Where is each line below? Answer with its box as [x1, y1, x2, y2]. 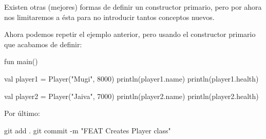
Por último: [4, 108, 40, 118]
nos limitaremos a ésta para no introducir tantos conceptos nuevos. [4, 11, 215, 22]
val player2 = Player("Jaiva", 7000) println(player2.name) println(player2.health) [4, 90, 259, 101]
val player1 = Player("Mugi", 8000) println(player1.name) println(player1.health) [4, 73, 259, 84]
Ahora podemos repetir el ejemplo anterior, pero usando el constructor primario [4, 29, 256, 39]
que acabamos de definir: [4, 38, 82, 49]
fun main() [4, 56, 38, 67]
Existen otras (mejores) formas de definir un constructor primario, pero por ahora [4, 2, 262, 12]
